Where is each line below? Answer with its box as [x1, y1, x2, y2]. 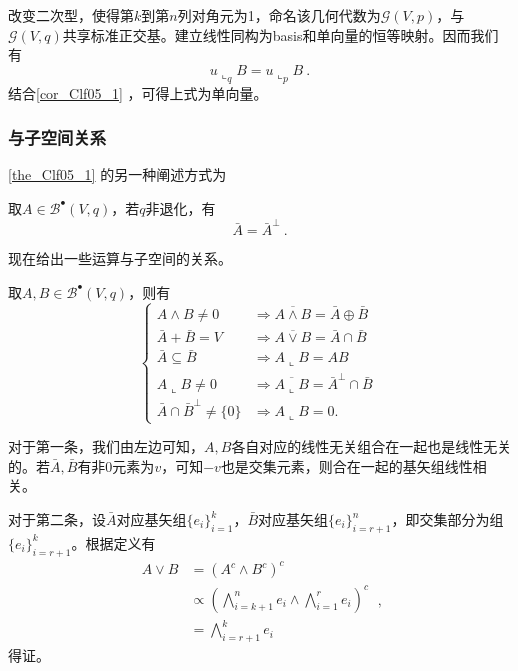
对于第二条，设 [8, 509, 106, 530]
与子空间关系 [8, 125, 107, 150]
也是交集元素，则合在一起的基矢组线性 [220, 455, 473, 476]
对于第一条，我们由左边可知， [8, 436, 204, 457]
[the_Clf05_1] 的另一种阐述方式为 [8, 164, 227, 185]
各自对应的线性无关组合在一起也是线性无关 [231, 436, 512, 457]
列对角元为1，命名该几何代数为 [177, 5, 381, 25]
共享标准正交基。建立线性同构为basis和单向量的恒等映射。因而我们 [62, 24, 499, 45]
